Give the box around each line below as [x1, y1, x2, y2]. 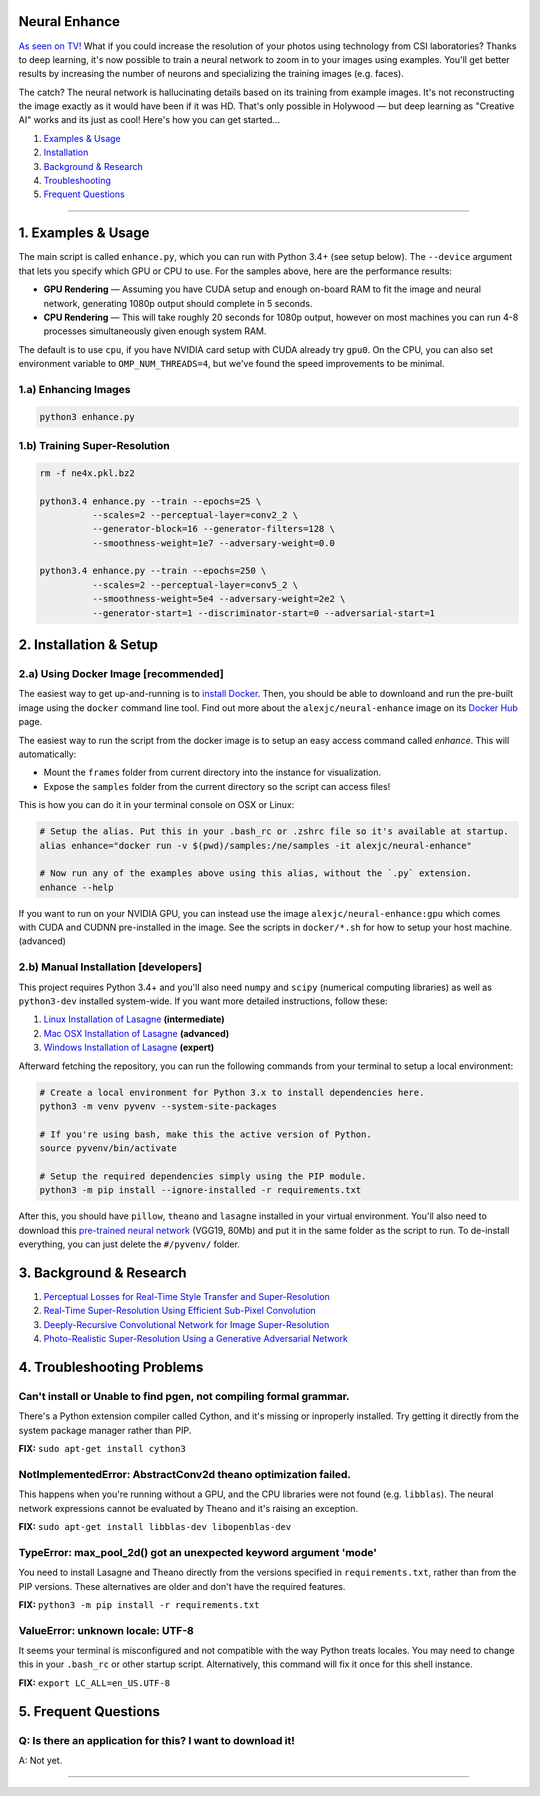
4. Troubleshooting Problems [18, 1358, 204, 1375]
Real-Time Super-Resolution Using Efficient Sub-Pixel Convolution [43, 1305, 317, 1317]
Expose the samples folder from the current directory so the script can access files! [43, 780, 391, 792]
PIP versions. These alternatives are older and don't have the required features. [18, 1580, 346, 1592]
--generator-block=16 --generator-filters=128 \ [91, 523, 335, 535]
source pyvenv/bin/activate [39, 1143, 177, 1154]
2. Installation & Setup [18, 636, 159, 654]
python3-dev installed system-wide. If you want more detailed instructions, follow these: [18, 995, 389, 1007]
